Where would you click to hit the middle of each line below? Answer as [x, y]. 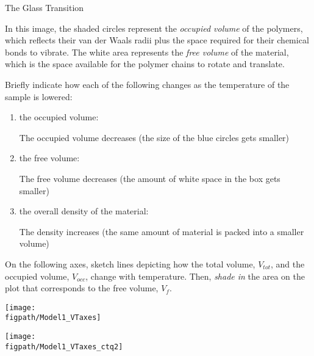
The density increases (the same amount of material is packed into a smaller [162, 231]
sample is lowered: [39, 96]
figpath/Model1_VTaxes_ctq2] [64, 347]
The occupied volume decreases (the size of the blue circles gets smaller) [154, 137]
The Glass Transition [45, 7]
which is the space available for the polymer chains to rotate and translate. [145, 64]
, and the [287, 263]
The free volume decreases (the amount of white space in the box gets [150, 178]
